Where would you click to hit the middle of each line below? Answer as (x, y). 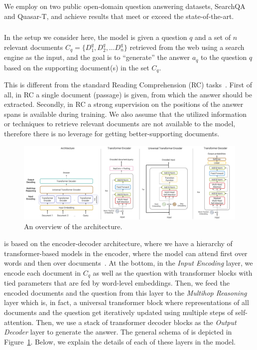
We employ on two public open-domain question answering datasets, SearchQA (125, 6)
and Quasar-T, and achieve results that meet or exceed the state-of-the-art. (119, 16)
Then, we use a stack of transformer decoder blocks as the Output (136, 322)
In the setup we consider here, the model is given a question (96, 37)
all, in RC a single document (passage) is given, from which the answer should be (128, 94)
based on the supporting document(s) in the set (77, 67)
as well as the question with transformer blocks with (173, 272)
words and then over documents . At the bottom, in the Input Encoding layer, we (128, 263)
